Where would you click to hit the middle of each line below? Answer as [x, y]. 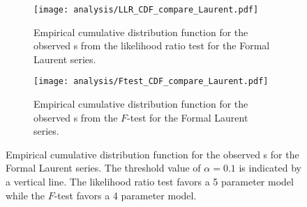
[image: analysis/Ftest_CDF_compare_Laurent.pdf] [151, 82]
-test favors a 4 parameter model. [125, 195]
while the [25, 195]
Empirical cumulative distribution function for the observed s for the [152, 154]
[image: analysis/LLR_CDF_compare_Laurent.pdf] [146, 10]
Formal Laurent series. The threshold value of [103, 168]
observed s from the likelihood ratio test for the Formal [152, 45]
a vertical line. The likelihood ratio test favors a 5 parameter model [150, 182]
